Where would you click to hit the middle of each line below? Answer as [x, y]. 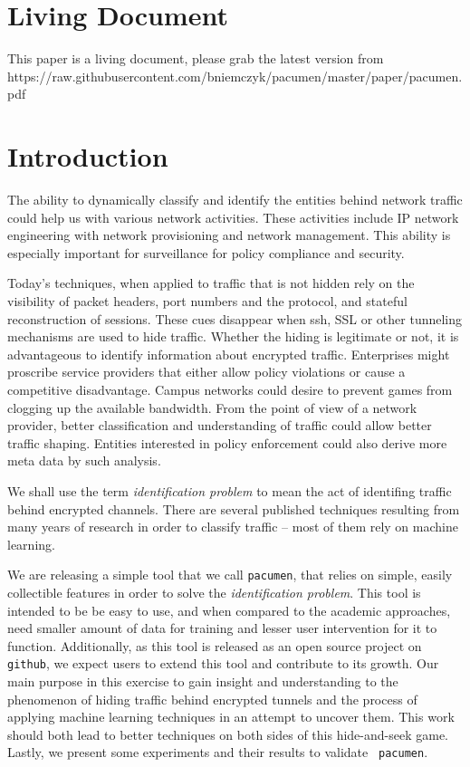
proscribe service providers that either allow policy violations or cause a [206, 372]
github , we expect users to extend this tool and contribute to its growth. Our [223, 663]
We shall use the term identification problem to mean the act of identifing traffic [230, 490]
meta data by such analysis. [84, 460]
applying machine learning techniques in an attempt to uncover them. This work [231, 717]
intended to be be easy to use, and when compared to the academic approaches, [229, 610]
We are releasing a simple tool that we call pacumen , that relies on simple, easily [230, 575]
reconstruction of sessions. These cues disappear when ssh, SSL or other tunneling [235, 318]
